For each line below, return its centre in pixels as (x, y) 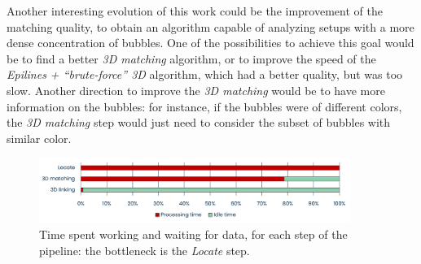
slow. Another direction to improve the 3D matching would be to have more (196, 90)
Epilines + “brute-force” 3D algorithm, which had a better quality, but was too (205, 74)
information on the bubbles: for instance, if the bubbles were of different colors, (204, 106)
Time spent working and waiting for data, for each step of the (193, 234)
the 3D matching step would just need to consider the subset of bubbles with (199, 122)
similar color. (39, 138)
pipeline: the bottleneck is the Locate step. (145, 250)
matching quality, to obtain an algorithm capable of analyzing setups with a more (210, 26)
